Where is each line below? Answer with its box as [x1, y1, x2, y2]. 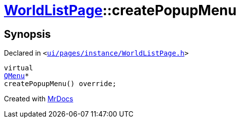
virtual [4, 64, 34, 72]
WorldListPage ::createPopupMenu [4, 2, 237, 19]
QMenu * [4, 72, 29, 80]
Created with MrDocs [4, 94, 74, 103]
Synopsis [4, 28, 51, 40]
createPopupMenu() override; [4, 80, 117, 88]
